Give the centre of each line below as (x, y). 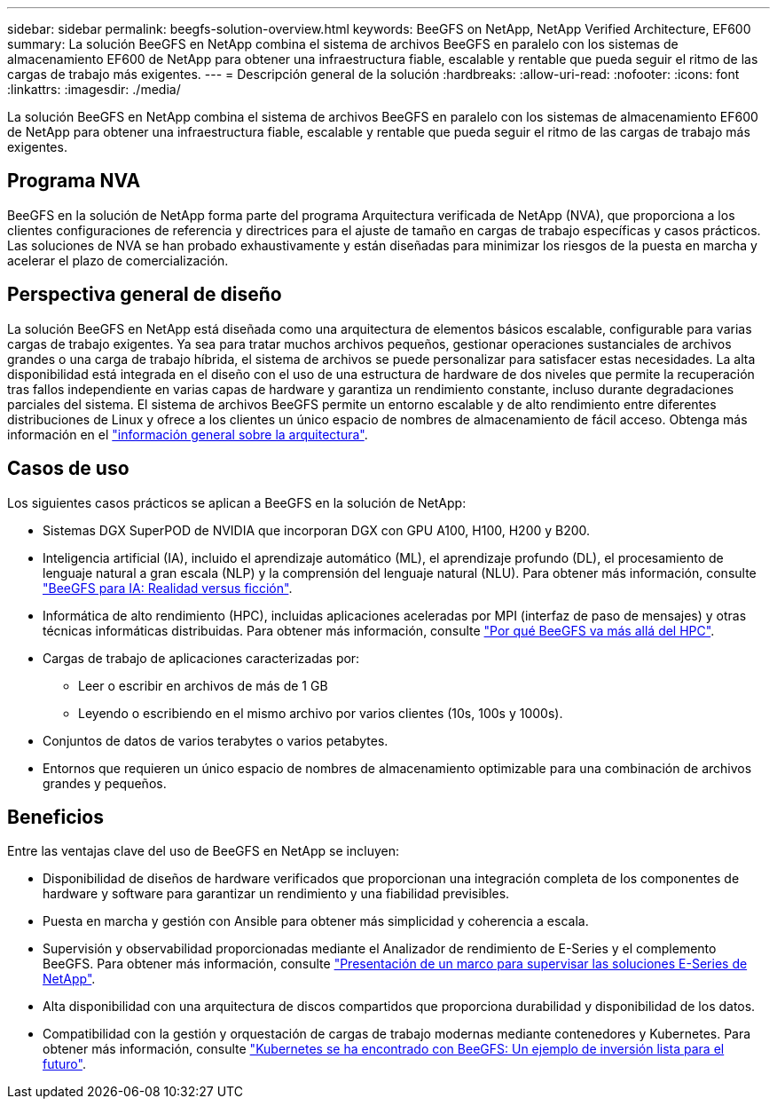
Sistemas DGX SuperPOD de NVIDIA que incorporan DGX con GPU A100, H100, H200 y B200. (317, 530)
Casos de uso (68, 469)
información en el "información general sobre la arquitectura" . (188, 434)
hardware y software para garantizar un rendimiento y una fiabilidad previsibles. (276, 894)
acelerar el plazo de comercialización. (118, 260)
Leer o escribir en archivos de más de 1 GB (203, 685)
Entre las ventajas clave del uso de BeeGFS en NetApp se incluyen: (203, 851)
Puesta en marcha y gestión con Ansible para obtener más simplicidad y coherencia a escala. (316, 921)
